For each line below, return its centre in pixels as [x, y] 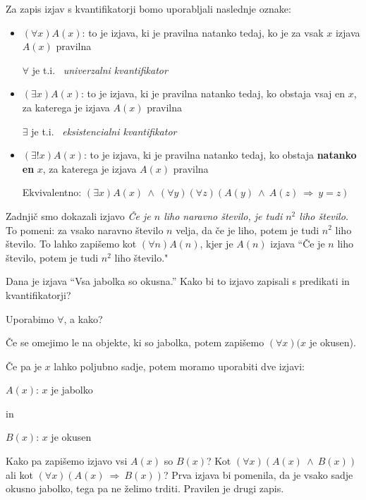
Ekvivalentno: [52, 192]
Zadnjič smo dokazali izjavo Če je [78, 215]
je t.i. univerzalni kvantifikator [100, 69]
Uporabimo [30, 318]
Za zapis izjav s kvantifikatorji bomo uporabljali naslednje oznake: [148, 8]
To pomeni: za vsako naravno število [85, 230]
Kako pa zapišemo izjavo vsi [67, 461]
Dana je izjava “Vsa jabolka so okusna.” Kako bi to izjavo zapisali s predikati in [178, 281]
